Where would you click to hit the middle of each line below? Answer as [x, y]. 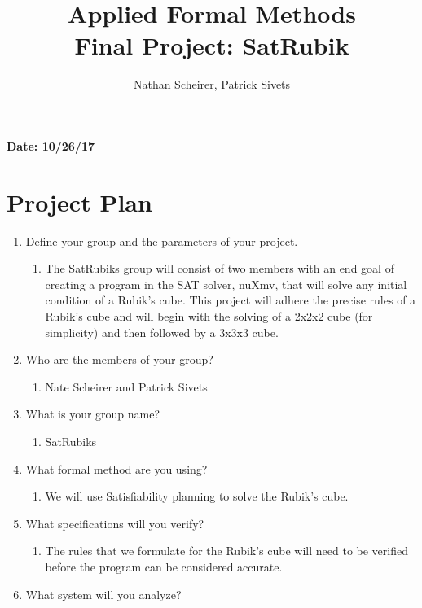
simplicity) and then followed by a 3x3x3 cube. [162, 332]
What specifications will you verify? [115, 523]
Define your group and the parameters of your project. [162, 241]
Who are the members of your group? [119, 359]
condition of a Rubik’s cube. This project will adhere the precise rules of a [231, 300]
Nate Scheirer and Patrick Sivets [126, 386]
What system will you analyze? [103, 594]
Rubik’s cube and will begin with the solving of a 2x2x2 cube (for [209, 316]
